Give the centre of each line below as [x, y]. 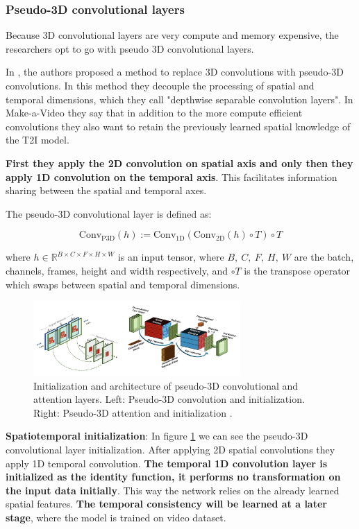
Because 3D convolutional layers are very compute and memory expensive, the [172, 35]
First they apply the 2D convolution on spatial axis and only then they [179, 163]
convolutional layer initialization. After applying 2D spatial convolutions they [170, 449]
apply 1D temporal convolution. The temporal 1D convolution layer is [167, 463]
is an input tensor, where [171, 257]
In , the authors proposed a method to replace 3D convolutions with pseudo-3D [175, 72]
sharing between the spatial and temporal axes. [106, 190]
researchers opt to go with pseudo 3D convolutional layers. [130, 48]
